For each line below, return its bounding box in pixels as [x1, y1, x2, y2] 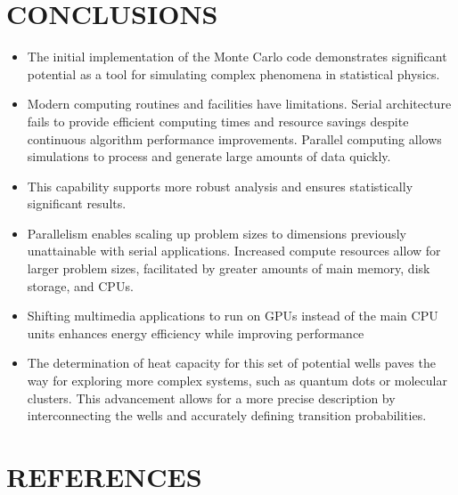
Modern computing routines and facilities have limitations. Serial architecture [27, 94, 452, 113]
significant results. [27, 194, 127, 213]
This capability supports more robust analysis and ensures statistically [27, 176, 413, 195]
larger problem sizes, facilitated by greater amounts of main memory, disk [27, 259, 430, 278]
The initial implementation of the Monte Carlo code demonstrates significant [27, 47, 447, 66]
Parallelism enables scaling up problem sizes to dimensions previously [27, 223, 406, 242]
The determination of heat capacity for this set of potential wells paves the [27, 353, 436, 372]
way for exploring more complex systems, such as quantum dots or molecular [27, 371, 447, 390]
